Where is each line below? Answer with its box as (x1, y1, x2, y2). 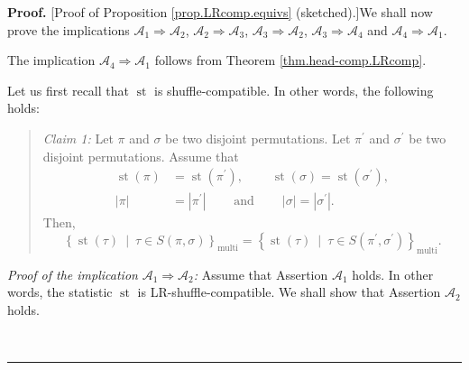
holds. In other (352, 264, 434, 283)
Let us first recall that (7, 80, 129, 99)
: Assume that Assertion (193, 264, 328, 283)
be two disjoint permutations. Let (165, 128, 351, 147)
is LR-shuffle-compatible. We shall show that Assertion (137, 282, 441, 301)
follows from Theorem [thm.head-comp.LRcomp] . (154, 51, 427, 69)
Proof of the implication (7, 264, 138, 283)
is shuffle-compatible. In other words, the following (154, 80, 434, 99)
